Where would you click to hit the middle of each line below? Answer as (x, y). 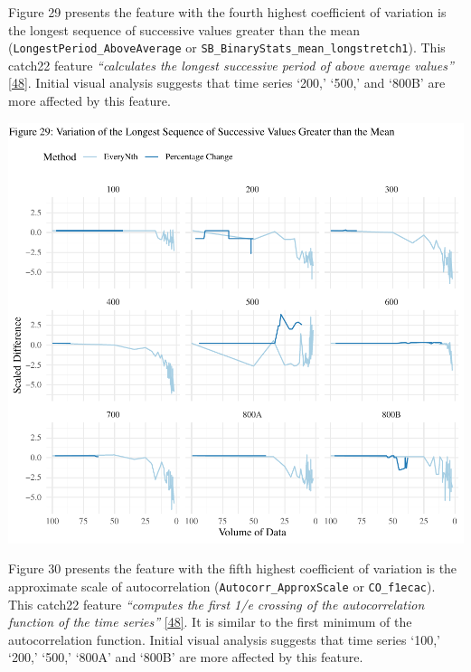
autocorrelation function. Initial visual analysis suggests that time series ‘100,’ (224, 639)
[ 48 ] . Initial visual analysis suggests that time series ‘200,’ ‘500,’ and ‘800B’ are (227, 83)
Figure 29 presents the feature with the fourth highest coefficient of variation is (227, 12)
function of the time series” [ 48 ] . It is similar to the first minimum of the (210, 622)
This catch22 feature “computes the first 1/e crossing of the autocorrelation (217, 604)
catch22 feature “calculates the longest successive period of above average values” (231, 65)
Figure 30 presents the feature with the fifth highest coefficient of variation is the (233, 568)
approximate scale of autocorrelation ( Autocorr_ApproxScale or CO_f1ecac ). (222, 587)
